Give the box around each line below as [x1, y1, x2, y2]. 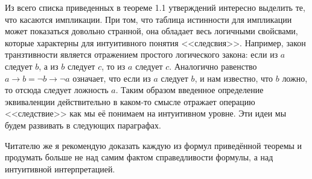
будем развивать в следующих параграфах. [5, 118, 161, 131]
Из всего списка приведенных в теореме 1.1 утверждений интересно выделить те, [5, 1, 305, 13]
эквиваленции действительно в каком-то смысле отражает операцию [5, 95, 255, 108]
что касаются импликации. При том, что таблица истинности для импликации [5, 13, 292, 25]
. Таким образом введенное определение [115, 83, 264, 96]
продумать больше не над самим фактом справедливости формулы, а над [5, 151, 273, 163]
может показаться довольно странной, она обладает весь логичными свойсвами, [5, 25, 298, 37]
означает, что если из [72, 71, 151, 84]
